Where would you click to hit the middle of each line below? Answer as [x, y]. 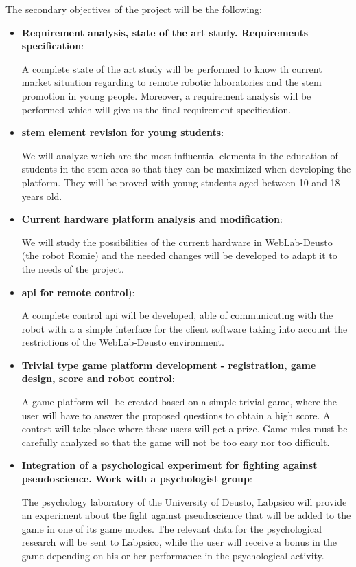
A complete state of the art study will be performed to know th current [172, 68]
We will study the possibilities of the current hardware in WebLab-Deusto [177, 242]
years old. [42, 196]
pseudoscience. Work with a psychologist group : [137, 479]
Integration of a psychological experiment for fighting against [169, 465]
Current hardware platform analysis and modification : [152, 219]
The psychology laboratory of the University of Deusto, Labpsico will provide [184, 501]
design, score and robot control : [98, 378]
